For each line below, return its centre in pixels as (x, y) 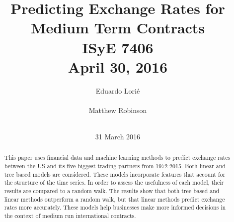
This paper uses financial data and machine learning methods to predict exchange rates (117, 158)
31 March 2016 (118, 137)
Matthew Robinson (118, 110)
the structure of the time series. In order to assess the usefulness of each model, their (114, 182)
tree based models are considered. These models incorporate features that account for (115, 174)
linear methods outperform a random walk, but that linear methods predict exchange (115, 199)
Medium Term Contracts (118, 28)
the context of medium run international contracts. (70, 216)
